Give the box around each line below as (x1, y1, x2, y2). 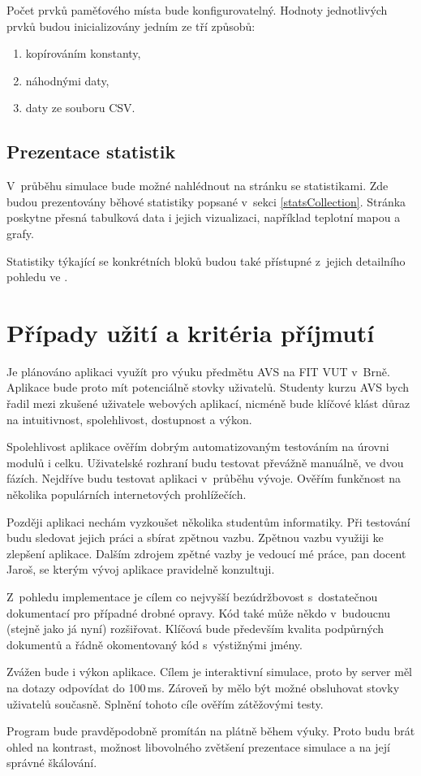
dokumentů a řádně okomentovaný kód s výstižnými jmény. (6, 635, 303, 652)
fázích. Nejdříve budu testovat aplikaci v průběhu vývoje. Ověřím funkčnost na (6, 470, 402, 487)
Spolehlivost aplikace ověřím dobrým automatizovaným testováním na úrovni (6, 438, 389, 455)
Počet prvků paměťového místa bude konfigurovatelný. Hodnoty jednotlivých (6, 2, 388, 18)
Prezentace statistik (6, 139, 176, 164)
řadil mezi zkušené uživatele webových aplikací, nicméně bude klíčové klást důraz (6, 395, 410, 412)
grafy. (6, 224, 34, 241)
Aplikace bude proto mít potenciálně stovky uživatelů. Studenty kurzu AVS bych (6, 379, 410, 396)
